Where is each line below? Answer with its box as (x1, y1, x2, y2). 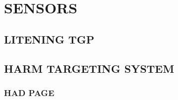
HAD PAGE (4, 86, 54, 99)
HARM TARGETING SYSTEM (4, 60, 175, 76)
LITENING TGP (4, 31, 94, 47)
